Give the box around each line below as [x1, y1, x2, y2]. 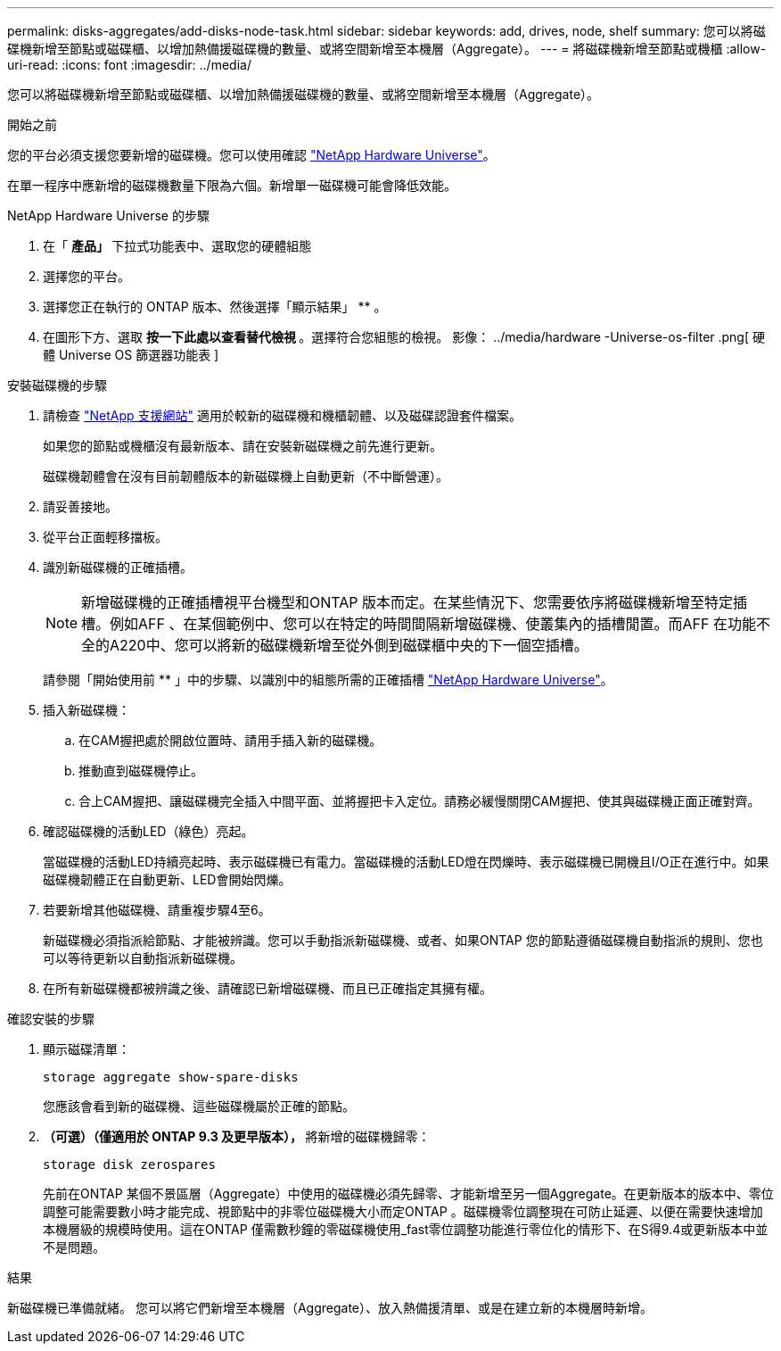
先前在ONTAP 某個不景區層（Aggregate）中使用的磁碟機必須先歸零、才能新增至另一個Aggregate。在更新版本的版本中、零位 [43, 1186, 774, 1201]
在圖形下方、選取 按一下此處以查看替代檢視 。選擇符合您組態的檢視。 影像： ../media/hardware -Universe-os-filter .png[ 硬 [43, 329, 766, 344]
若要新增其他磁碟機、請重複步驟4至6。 [43, 902, 271, 917]
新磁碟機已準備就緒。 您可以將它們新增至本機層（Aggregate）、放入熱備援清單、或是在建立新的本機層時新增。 [7, 1300, 654, 1315]
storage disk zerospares [43, 1157, 216, 1172]
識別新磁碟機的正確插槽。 [43, 559, 193, 575]
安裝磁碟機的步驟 [7, 377, 107, 393]
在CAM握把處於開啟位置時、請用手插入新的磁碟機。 [78, 733, 382, 748]
